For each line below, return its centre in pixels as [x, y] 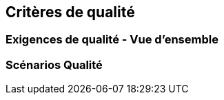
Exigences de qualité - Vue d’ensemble [112, 40]
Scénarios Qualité [54, 64]
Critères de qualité [70, 12]
